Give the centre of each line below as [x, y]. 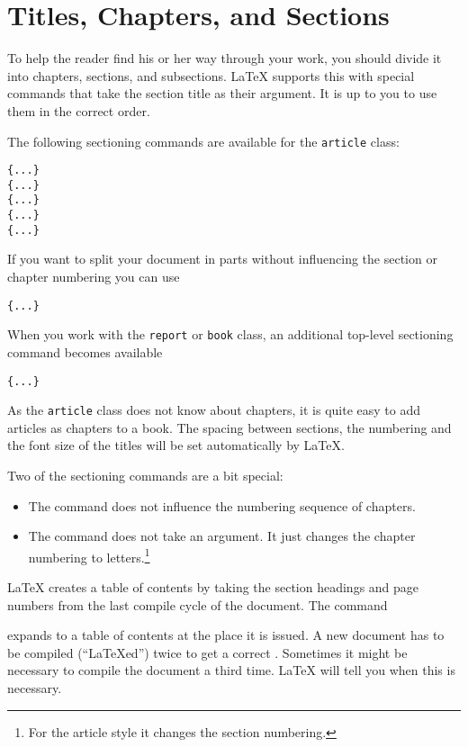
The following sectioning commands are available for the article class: [203, 141]
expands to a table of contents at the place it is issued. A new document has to [226, 635]
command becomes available [85, 351]
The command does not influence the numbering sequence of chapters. [222, 505]
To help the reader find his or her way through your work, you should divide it [225, 58]
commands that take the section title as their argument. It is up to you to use [222, 93]
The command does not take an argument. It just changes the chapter [222, 536]
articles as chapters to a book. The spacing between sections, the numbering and [229, 427]
